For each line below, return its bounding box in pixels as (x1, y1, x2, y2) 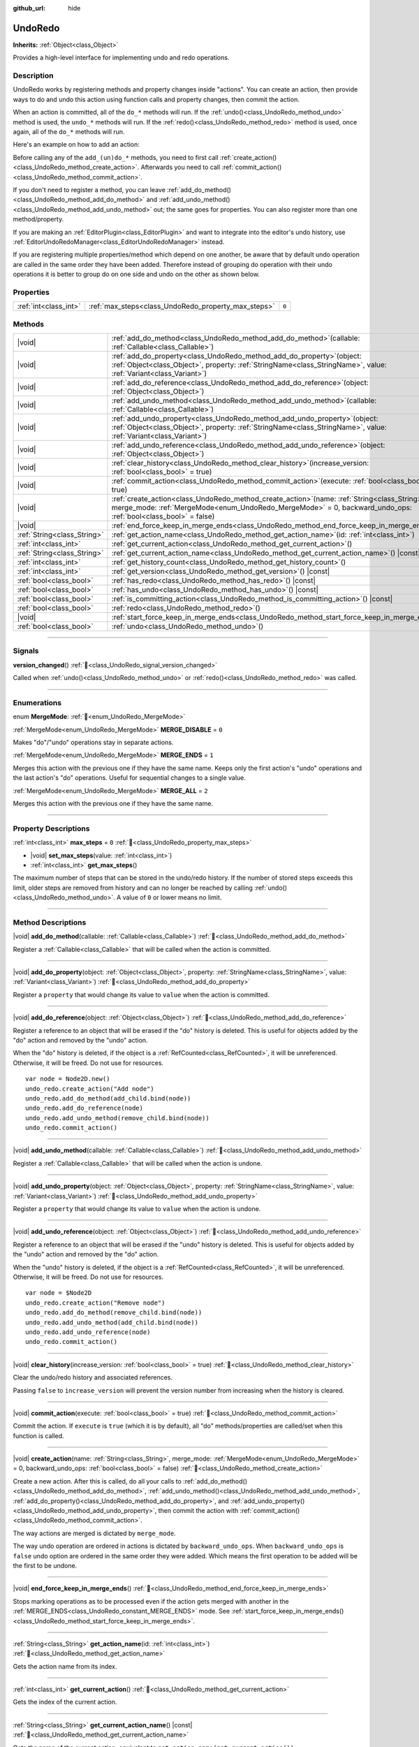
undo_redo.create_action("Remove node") (25, 1298, 166, 1307)
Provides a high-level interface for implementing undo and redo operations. (13, 53, 230, 62)
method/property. (13, 215, 64, 224)
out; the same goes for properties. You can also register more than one (153, 205, 358, 213)
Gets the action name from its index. (13, 1662, 117, 1670)
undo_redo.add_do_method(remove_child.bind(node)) (25, 1309, 203, 1317)
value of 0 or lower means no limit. (122, 893, 222, 901)
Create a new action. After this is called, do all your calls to (13, 1477, 182, 1485)
